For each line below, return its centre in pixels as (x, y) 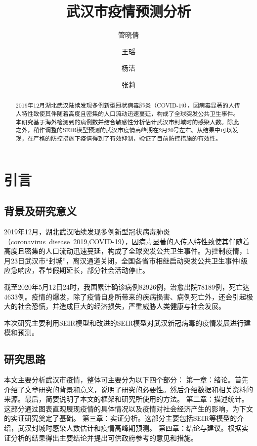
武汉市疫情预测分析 (128, 11)
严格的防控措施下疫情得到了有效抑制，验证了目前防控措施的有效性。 (127, 138)
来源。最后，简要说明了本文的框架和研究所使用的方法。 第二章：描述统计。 (126, 399)
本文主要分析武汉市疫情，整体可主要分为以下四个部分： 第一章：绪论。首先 (126, 380)
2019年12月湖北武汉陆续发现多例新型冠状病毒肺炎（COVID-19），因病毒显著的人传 (128, 105)
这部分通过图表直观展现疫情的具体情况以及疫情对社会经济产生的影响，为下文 (128, 408)
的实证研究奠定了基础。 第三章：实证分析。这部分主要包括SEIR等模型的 (121, 418)
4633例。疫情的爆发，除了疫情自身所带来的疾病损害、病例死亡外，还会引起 (125, 296)
